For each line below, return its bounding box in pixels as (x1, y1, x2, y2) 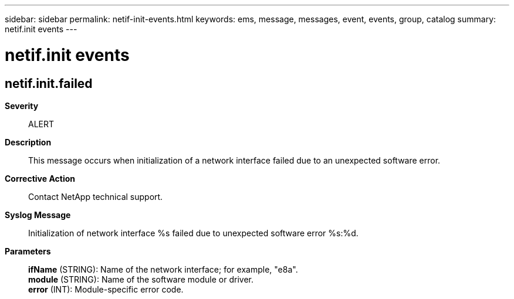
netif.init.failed (5, 76, 93, 91)
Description (5, 137, 52, 147)
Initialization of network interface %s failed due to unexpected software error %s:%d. (28, 227, 359, 238)
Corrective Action (5, 173, 75, 184)
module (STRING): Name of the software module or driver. (28, 274, 254, 284)
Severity (5, 100, 39, 111)
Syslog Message (5, 209, 71, 220)
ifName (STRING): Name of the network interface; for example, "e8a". (28, 264, 298, 274)
